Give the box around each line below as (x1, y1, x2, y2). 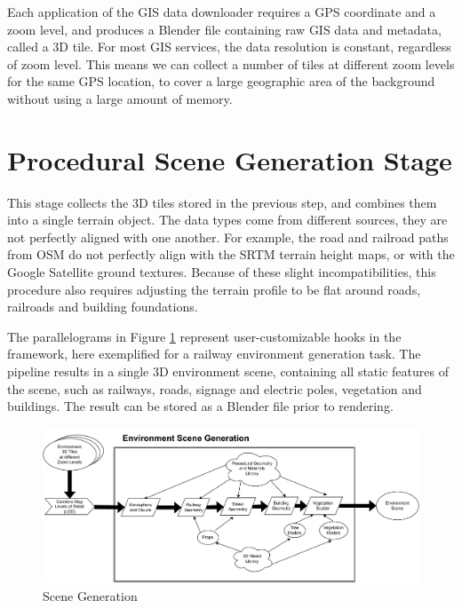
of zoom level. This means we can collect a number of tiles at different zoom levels (7, 54, 455, 73)
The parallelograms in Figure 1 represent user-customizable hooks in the (7, 327, 402, 345)
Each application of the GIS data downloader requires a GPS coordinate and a (7, 3, 436, 20)
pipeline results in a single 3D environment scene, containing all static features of (7, 362, 449, 381)
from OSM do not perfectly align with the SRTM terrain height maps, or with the (7, 245, 455, 264)
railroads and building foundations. (7, 297, 198, 316)
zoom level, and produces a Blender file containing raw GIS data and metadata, (7, 20, 442, 38)
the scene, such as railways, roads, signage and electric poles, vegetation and (7, 379, 422, 398)
